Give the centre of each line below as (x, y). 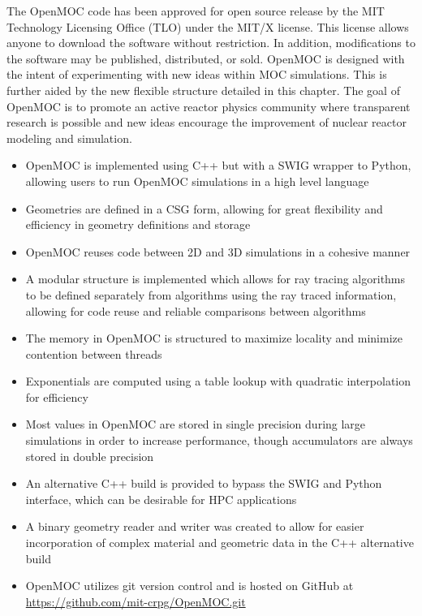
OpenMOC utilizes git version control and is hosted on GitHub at (189, 586)
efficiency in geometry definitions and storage (138, 224)
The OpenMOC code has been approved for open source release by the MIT (196, 11)
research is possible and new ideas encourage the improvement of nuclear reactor (207, 122)
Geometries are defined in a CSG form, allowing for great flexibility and (204, 208)
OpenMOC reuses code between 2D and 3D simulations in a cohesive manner (218, 251)
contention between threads (94, 353)
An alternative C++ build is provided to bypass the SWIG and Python (204, 483)
